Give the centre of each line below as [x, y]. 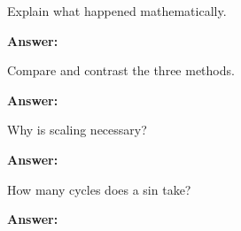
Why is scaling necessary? [77, 130]
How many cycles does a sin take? [99, 189]
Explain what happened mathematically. [117, 11]
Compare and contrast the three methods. [121, 70]
